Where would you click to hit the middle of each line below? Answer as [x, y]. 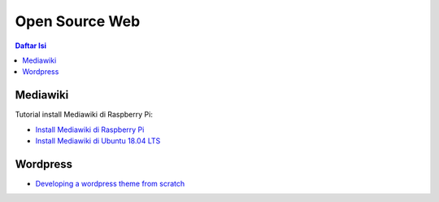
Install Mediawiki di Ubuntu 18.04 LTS [98, 141]
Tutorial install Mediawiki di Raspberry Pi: [84, 115]
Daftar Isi [31, 46]
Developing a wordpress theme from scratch [110, 183]
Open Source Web [78, 21]
